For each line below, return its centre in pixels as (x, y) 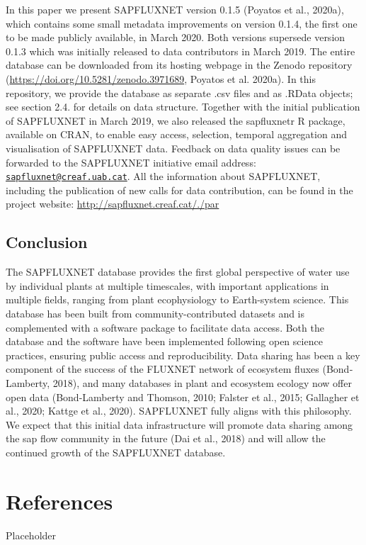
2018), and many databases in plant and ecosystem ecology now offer (202, 382)
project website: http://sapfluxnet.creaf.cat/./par (113, 204)
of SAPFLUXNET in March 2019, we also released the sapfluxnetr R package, (176, 120)
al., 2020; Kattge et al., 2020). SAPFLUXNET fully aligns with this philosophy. (179, 411)
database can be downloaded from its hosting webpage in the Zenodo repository (179, 65)
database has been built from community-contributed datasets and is (155, 313)
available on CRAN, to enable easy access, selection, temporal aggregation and (176, 134)
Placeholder (31, 535)
